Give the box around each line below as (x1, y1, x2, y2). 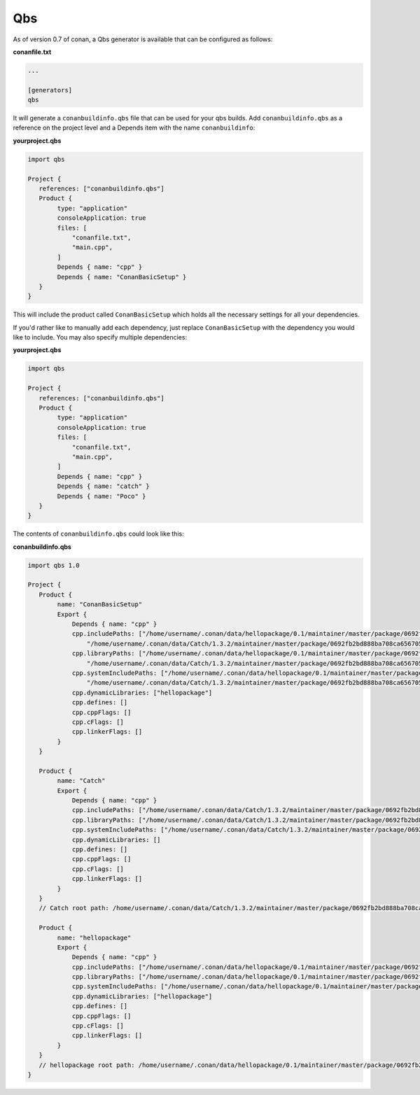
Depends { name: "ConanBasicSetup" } (57, 273, 187, 281)
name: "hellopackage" (57, 933, 132, 942)
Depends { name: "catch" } (57, 482, 150, 490)
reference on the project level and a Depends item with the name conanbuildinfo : (13, 123, 255, 132)
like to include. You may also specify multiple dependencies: (13, 333, 188, 342)
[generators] (27, 86, 73, 94)
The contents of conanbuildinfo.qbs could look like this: (13, 529, 185, 538)
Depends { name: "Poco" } (57, 492, 146, 500)
